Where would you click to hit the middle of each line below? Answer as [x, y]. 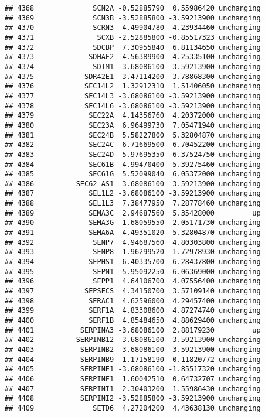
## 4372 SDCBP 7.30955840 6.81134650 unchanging [133, 47]
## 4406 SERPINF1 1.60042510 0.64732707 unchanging [133, 379]
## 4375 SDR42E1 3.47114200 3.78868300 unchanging [133, 76]
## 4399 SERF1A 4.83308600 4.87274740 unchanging [133, 311]
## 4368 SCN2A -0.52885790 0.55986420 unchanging [133, 8]
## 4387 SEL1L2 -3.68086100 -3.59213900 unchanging [133, 194]
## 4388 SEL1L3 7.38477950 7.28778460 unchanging [133, 204]
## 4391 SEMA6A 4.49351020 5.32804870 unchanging [133, 233]
